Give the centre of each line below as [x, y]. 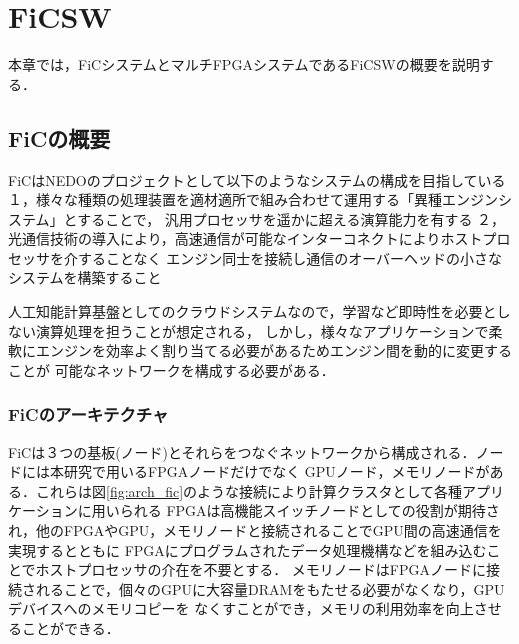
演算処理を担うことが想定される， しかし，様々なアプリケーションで [262, 330]
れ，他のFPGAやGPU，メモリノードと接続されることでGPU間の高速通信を [255, 530]
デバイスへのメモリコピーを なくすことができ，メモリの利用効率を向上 [241, 608]
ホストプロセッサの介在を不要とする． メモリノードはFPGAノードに [260, 569]
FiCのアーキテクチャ [88, 414]
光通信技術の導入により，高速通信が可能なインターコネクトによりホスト [245, 238]
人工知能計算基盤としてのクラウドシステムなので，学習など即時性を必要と [252, 311]
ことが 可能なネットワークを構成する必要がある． [171, 369]
